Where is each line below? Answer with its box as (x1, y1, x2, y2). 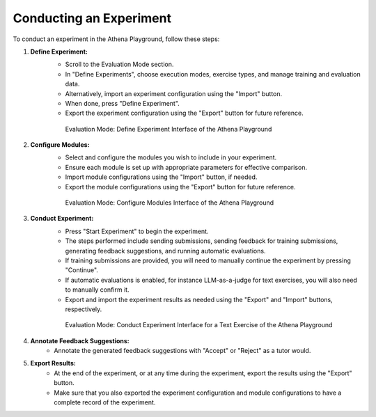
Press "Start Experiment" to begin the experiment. (65, 227, 209, 235)
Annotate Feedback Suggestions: (30, 336, 130, 345)
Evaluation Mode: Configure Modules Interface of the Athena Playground (65, 198, 274, 207)
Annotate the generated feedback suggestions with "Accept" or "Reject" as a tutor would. (54, 347, 311, 355)
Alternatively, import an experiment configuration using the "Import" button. (65, 89, 283, 97)
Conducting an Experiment (13, 10, 172, 26)
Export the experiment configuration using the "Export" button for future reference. (65, 109, 304, 118)
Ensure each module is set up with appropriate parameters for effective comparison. (65, 163, 308, 171)
